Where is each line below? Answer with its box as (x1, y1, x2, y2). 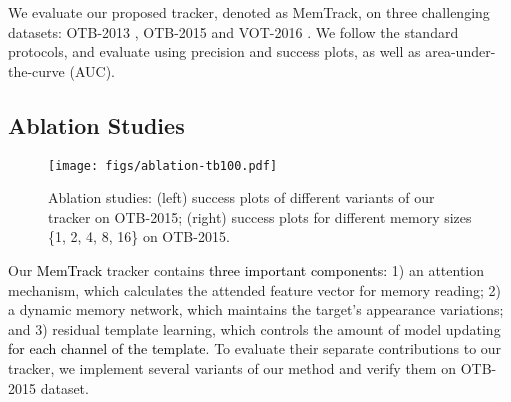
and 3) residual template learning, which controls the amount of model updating (8, 318, 501, 339)
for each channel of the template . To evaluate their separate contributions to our (8, 338, 502, 359)
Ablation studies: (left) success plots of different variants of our (48, 187, 435, 208)
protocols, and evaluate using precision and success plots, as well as (8, 41, 421, 62)
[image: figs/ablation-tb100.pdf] (48, 158, 278, 173)
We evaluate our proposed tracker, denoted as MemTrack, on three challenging (8, 2, 490, 22)
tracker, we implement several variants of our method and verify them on (8, 357, 456, 378)
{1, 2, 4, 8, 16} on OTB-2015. (48, 226, 230, 247)
